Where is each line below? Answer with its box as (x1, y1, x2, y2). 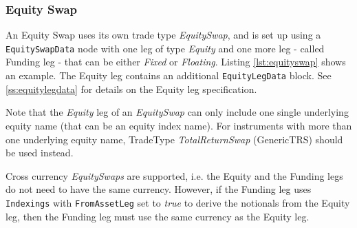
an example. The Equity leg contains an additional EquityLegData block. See (6, 68, 332, 83)
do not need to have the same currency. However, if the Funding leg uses (6, 182, 312, 196)
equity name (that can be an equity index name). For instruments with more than (6, 118, 352, 132)
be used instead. (6, 145, 74, 160)
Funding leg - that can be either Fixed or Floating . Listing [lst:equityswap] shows (6, 54, 346, 69)
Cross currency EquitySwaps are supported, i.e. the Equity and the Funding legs (6, 168, 343, 183)
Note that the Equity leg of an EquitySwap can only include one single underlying (6, 105, 349, 119)
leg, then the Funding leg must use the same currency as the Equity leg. (6, 209, 310, 223)
